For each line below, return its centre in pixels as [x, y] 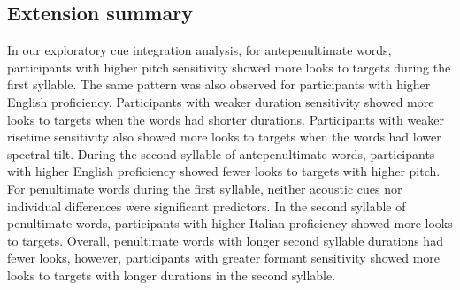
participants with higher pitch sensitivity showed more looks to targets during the [229, 67]
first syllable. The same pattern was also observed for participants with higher [219, 84]
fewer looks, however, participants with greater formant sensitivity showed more [224, 258]
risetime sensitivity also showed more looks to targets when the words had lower [224, 137]
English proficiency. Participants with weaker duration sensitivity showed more [221, 101]
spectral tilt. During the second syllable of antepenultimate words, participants [221, 153]
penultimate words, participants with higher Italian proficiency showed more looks [230, 223]
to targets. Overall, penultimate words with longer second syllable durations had [225, 240]
